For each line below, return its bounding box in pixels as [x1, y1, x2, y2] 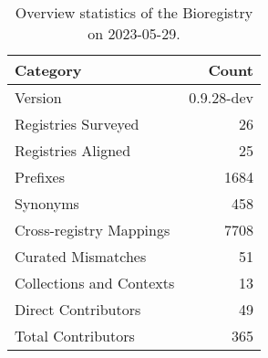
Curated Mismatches [15, 246, 147, 267]
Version [15, 87, 62, 108]
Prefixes [15, 166, 66, 187]
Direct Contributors [15, 299, 141, 320]
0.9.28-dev [189, 87, 253, 108]
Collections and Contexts [15, 272, 175, 293]
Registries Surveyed [15, 113, 139, 134]
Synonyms [15, 193, 79, 214]
